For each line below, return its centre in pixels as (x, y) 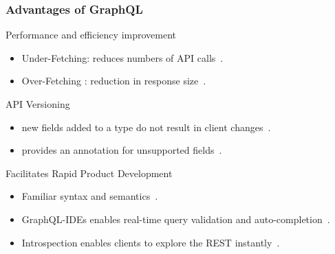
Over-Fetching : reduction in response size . (114, 81)
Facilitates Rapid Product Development (89, 173)
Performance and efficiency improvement (91, 35)
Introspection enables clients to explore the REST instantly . (151, 242)
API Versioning (38, 104)
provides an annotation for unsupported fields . (122, 150)
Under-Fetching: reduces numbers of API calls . (122, 57)
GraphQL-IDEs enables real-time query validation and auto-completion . (176, 219)
